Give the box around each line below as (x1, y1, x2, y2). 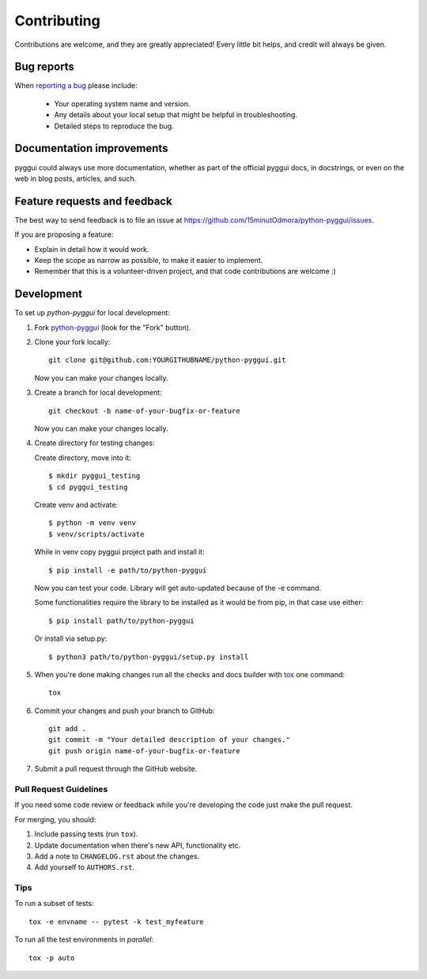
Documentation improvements (14, 142, 168, 155)
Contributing (14, 12, 100, 29)
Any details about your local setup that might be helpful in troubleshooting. (54, 110, 298, 120)
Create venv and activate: (34, 500, 119, 509)
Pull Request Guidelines (14, 784, 108, 794)
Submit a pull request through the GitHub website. (34, 764, 198, 774)
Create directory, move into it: (34, 452, 132, 463)
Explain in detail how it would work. (34, 244, 149, 253)
